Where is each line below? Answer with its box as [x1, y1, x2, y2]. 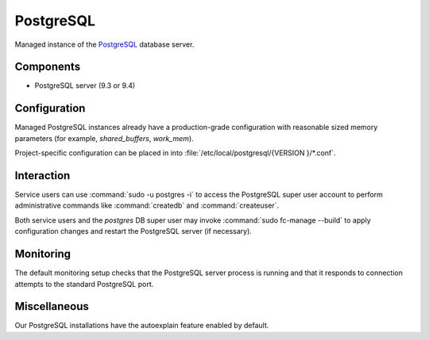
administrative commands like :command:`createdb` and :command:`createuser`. [14, 201, 280, 210]
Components [14, 60, 81, 74]
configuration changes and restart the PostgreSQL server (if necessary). [14, 227, 252, 236]
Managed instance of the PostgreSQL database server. [14, 40, 195, 49]
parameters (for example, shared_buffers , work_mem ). [14, 133, 194, 143]
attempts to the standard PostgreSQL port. [14, 279, 154, 288]
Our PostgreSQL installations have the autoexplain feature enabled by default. [14, 321, 269, 330]
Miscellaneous [14, 300, 89, 313]
